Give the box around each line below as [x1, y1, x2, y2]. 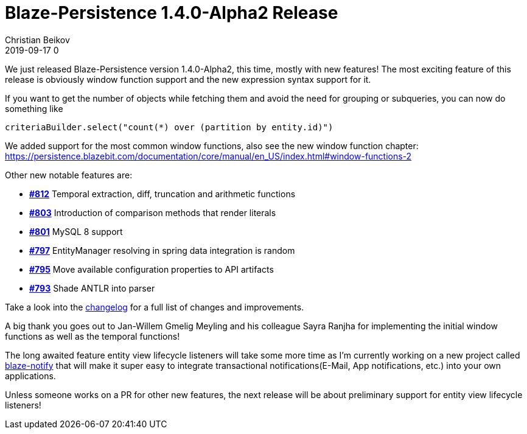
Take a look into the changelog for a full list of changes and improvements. [5, 301, 304, 312]
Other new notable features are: [5, 169, 133, 180]
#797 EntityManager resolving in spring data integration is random [29, 245, 295, 256]
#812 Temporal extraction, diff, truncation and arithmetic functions [29, 188, 296, 199]
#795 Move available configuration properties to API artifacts [29, 264, 274, 275]
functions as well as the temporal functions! [5, 331, 180, 341]
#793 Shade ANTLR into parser [29, 282, 155, 293]
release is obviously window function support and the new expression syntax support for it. [5, 74, 371, 85]
